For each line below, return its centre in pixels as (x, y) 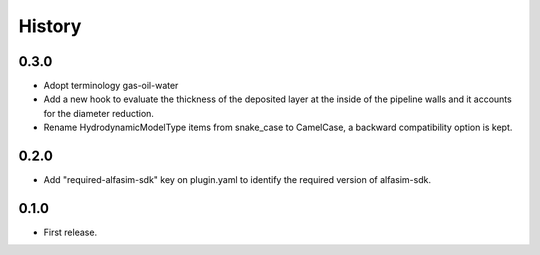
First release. (70, 232)
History (50, 26)
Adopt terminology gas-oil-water (111, 86)
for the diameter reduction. (99, 113)
